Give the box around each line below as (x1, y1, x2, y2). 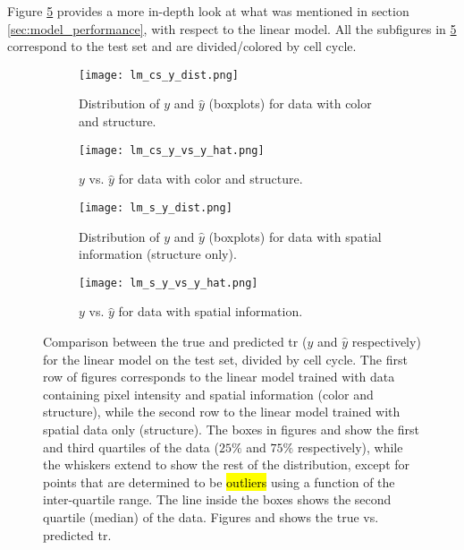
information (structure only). (79, 245, 237, 263)
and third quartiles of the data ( (43, 437, 219, 456)
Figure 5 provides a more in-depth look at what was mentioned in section (7, 2, 409, 20)
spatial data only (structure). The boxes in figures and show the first (43, 419, 420, 438)
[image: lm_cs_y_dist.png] (79, 68, 239, 82)
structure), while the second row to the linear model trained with (43, 402, 401, 421)
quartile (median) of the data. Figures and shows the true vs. (43, 507, 379, 526)
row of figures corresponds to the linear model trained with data (43, 367, 395, 386)
